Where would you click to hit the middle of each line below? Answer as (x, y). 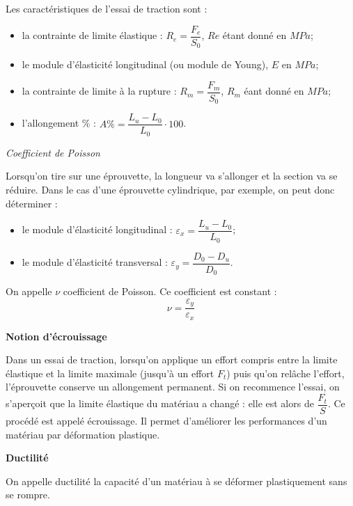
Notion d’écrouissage (56, 336)
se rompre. (28, 495)
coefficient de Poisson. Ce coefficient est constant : (170, 291)
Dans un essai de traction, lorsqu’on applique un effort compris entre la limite (172, 359)
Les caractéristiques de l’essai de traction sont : (107, 8)
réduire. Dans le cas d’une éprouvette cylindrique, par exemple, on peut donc (170, 189)
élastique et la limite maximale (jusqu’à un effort (110, 373)
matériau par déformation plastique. (83, 434)
